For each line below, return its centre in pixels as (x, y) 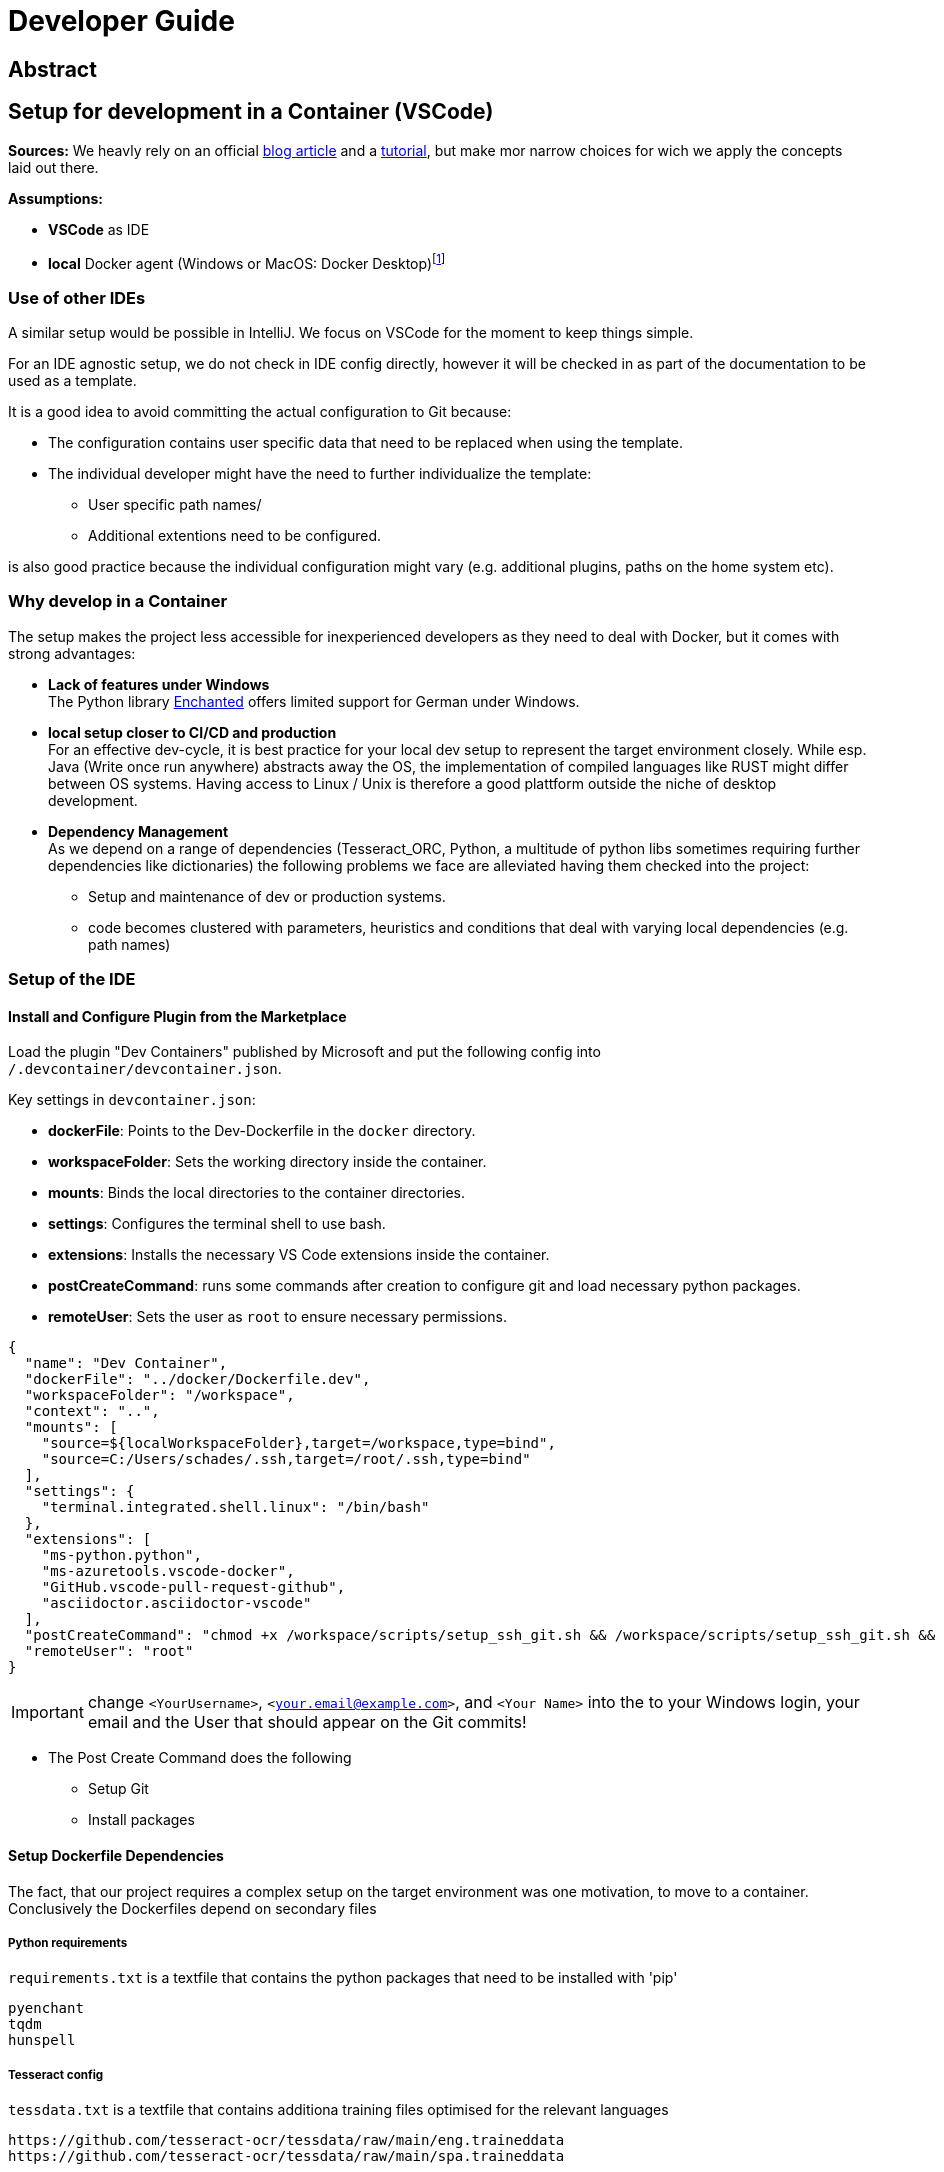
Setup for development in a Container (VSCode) (251, 112)
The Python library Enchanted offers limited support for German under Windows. (314, 701)
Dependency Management (138, 831)
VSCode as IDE (99, 229)
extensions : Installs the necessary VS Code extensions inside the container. (299, 1255)
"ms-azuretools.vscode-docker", (168, 1571)
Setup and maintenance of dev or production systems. (267, 896)
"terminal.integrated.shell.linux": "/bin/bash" (235, 1507)
